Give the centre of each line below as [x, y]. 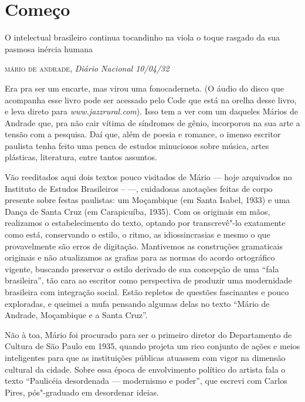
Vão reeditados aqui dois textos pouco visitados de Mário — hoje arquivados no [148, 177]
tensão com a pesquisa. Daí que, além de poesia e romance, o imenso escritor [143, 134]
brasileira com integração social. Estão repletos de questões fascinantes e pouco [147, 292]
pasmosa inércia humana [49, 48]
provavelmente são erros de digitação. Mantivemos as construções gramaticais [144, 246]
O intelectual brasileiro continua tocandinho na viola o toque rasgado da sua [142, 37]
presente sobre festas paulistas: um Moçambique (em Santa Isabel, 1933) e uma [148, 200]
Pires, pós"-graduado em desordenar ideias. [82, 392]
